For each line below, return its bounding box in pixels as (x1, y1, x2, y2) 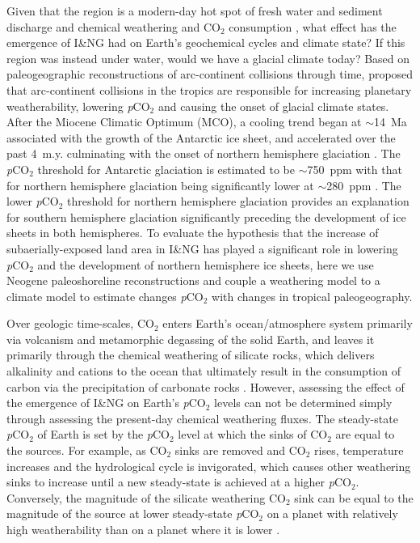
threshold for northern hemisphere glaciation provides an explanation (67, 193, 409, 210)
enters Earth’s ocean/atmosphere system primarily (162, 315, 413, 332)
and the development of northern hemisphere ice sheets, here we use (37, 256, 374, 273)
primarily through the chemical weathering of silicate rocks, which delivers (6, 346, 375, 363)
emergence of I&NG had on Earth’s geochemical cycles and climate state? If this (6, 34, 405, 51)
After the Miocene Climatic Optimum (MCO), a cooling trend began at (6, 113, 362, 130)
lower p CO (6, 193, 59, 210)
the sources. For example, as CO (6, 442, 167, 459)
